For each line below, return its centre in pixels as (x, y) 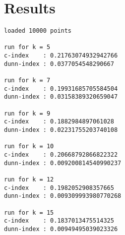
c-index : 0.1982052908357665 (59, 188)
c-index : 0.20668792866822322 (61, 154)
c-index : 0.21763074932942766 (61, 56)
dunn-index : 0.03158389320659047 (61, 97)
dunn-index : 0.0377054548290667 (59, 64)
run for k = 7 (27, 81)
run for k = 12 (29, 179)
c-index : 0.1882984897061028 (59, 122)
